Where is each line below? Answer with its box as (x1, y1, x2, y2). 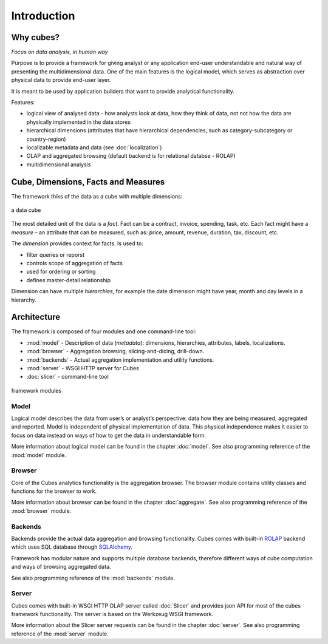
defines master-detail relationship (26, 276, 111, 283)
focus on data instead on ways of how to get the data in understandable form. (11, 432, 207, 439)
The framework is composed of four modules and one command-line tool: (11, 328, 197, 335)
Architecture (11, 312, 61, 322)
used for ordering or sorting (26, 268, 97, 276)
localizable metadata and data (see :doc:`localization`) (26, 143, 162, 151)
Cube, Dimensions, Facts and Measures (11, 177, 165, 187)
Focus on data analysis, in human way (11, 49, 109, 56)
